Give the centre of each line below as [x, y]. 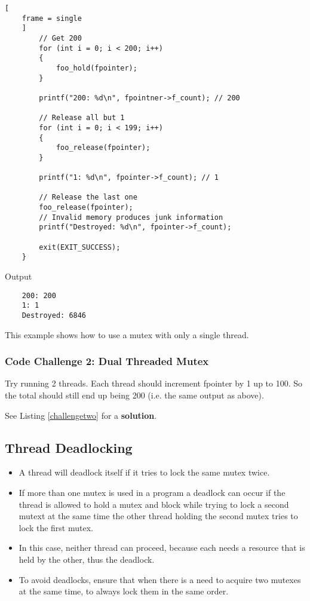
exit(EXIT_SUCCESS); [80, 247]
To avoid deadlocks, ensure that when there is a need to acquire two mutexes [160, 579]
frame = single [52, 18]
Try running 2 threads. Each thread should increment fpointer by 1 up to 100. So [154, 383]
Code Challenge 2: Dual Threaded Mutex [107, 361]
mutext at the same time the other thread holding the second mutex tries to [158, 516]
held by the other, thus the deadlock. [87, 559]
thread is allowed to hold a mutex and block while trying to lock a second [154, 504]
